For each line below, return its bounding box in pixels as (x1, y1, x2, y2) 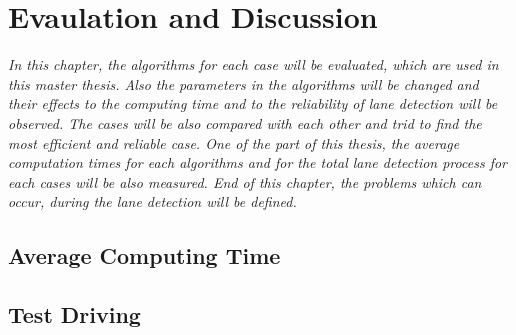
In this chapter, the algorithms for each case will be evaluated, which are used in (8, 54, 499, 75)
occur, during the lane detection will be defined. (8, 191, 297, 212)
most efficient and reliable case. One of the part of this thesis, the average (8, 132, 460, 153)
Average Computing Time (8, 240, 281, 271)
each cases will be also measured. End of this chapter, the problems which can (8, 171, 482, 192)
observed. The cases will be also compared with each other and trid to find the (8, 112, 482, 133)
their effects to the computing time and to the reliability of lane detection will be (8, 93, 498, 114)
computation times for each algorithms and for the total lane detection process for (8, 152, 507, 173)
